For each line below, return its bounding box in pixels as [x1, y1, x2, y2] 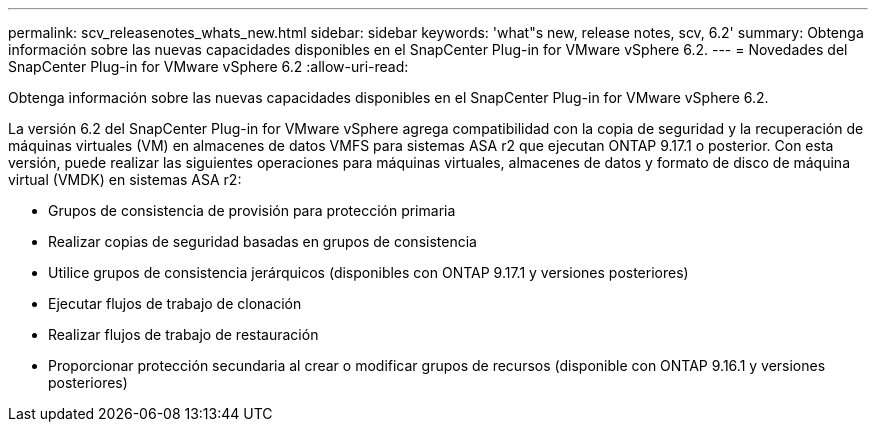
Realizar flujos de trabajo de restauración [48, 326, 319, 343]
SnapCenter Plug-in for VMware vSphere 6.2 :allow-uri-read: [8, 58, 409, 75]
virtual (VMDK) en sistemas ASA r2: [8, 171, 242, 188]
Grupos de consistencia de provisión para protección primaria [48, 202, 456, 219]
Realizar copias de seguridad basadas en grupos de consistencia [48, 233, 477, 250]
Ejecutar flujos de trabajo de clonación [48, 295, 302, 312]
